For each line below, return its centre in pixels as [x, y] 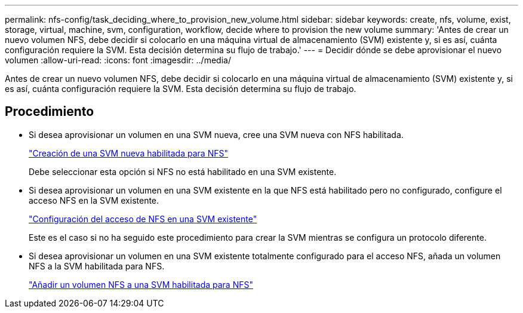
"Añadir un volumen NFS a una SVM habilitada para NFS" [141, 284]
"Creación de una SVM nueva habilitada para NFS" [128, 153]
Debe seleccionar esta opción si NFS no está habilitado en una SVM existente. [183, 171]
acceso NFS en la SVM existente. [94, 200]
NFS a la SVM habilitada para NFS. [97, 266]
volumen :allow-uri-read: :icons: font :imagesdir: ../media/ [118, 60]
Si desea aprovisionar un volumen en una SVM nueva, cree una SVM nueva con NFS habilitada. [216, 134]
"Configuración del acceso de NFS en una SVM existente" [143, 219]
